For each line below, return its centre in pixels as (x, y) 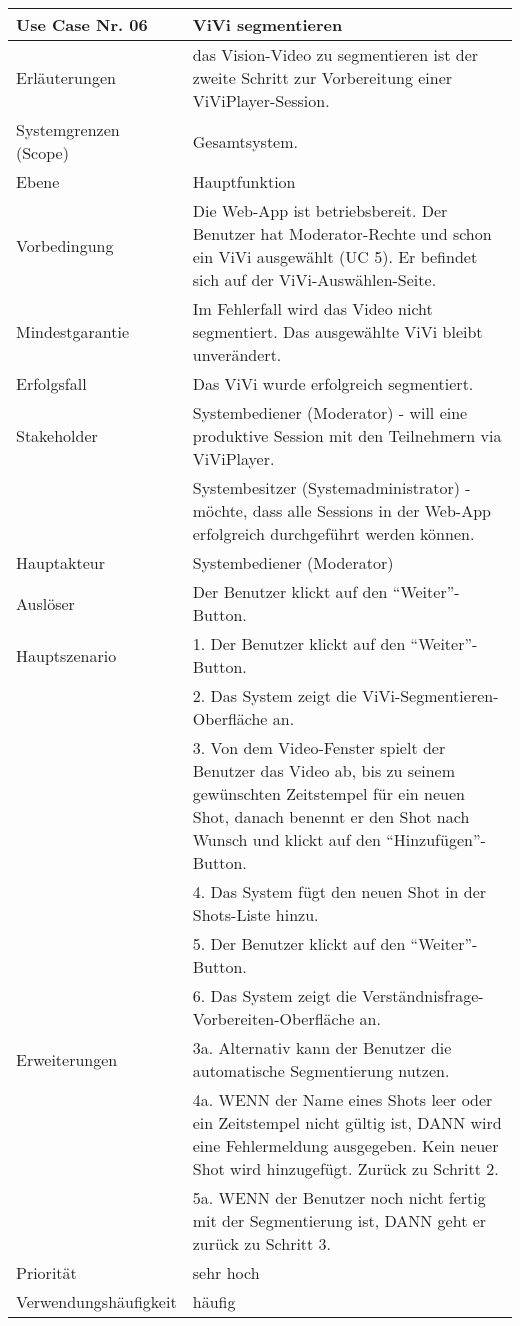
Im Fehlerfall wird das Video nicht (312, 308)
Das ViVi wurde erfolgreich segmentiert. (333, 383)
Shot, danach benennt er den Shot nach (331, 816)
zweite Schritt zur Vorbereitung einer (322, 77)
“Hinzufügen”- (436, 839)
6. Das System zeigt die (274, 995)
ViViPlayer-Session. (261, 100)
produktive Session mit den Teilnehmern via (347, 435)
